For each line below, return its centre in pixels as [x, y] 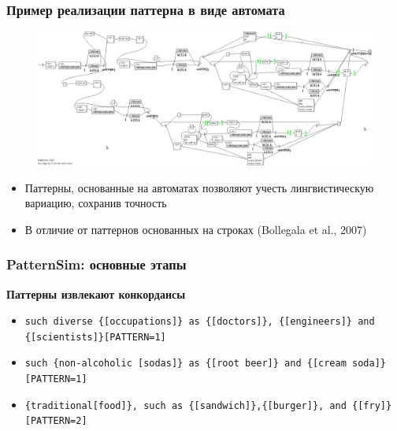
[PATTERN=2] [56, 421]
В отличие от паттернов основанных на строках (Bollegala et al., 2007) [196, 229]
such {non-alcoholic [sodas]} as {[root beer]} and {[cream [186, 364]
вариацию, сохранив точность [96, 203]
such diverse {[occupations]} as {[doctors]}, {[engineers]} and [200, 322]
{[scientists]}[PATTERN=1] [95, 337]
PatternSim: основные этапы [96, 264]
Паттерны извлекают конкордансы [96, 294]
